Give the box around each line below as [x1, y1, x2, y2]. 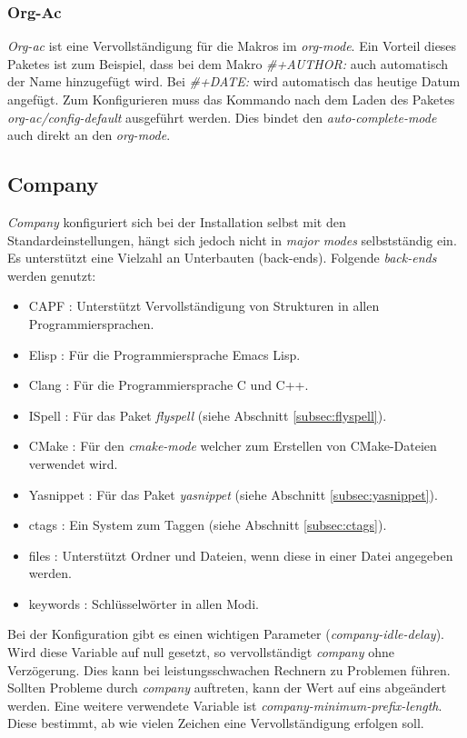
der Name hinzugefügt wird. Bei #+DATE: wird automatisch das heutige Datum [7, 72, 461, 91]
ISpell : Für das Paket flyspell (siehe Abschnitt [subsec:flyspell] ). [28, 405, 387, 424]
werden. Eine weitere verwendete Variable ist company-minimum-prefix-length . [7, 695, 442, 714]
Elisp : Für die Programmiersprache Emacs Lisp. [28, 344, 301, 364]
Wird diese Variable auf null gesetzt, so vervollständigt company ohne [7, 643, 394, 662]
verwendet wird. [28, 454, 118, 473]
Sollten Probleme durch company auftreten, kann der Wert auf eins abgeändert [7, 678, 447, 697]
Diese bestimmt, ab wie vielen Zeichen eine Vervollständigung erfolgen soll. [7, 713, 424, 733]
